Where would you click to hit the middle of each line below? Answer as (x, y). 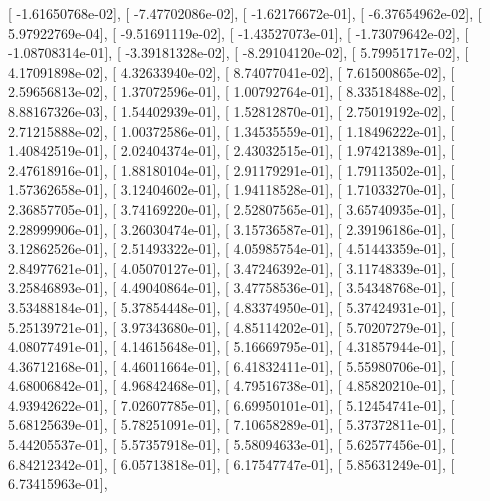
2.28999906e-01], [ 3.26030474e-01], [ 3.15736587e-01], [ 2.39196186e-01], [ (231, 228)
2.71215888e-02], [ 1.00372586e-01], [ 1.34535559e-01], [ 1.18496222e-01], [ (231, 130)
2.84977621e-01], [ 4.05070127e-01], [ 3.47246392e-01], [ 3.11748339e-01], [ (231, 267)
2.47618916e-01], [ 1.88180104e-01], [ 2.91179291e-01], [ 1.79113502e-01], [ (231, 169)
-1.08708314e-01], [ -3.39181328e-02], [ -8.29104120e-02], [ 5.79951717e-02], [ (238, 52)
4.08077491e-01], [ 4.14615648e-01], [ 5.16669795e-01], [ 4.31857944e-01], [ (231, 346)
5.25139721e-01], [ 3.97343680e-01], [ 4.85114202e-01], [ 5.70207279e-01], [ (231, 326)
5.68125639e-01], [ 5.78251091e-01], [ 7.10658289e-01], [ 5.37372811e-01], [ (231, 424)
